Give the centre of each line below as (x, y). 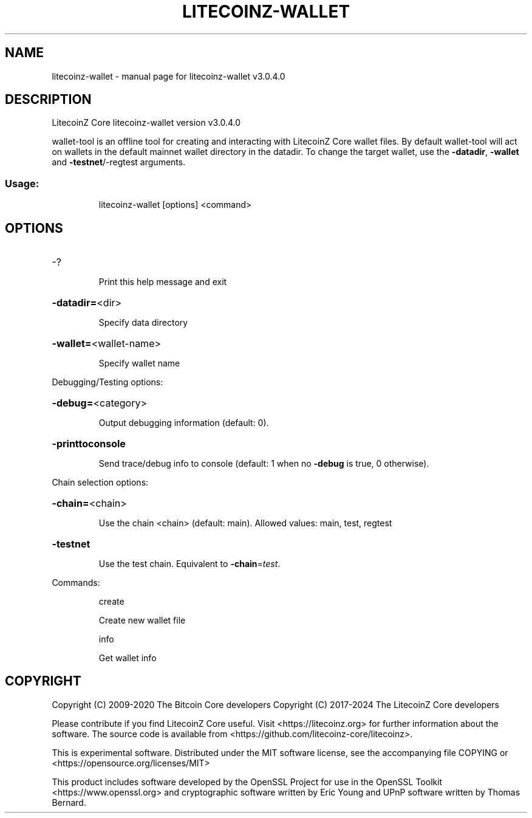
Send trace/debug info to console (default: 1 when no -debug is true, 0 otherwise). (264, 464)
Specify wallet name (139, 363)
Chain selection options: (100, 483)
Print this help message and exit (163, 282)
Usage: (22, 183)
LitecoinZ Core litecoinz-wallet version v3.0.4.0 (146, 123)
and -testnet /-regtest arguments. (119, 162)
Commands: (76, 583)
